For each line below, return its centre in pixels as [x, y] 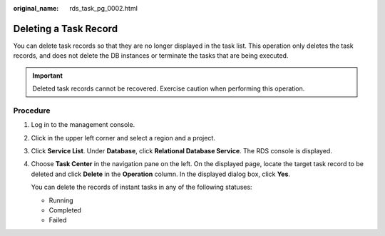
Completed [65, 210]
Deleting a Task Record [65, 29]
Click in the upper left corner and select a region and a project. [123, 138]
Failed [58, 220]
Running [61, 200]
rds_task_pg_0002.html [104, 8]
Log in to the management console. [83, 125]
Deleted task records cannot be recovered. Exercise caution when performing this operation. [169, 88]
